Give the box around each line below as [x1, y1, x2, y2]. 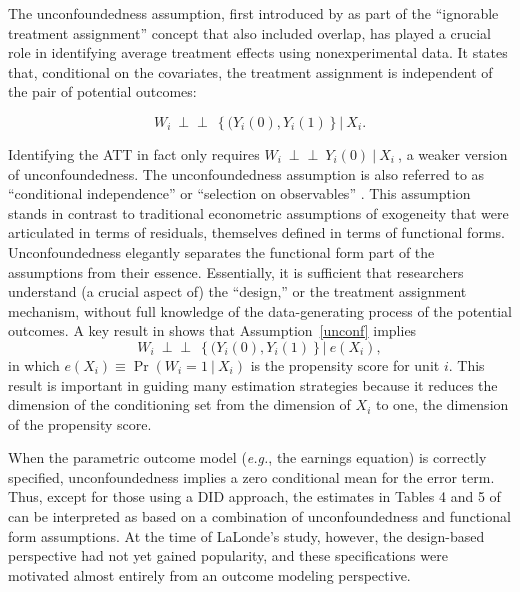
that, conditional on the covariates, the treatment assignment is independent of [8, 61, 493, 82]
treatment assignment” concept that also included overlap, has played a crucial [8, 22, 492, 43]
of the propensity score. [8, 413, 152, 434]
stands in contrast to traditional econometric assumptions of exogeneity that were [8, 202, 509, 223]
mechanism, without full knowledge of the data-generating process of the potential [8, 300, 512, 321]
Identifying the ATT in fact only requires [8, 143, 260, 164]
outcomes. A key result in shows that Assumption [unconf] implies [8, 320, 417, 341]
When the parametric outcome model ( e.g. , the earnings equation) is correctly [8, 447, 487, 468]
